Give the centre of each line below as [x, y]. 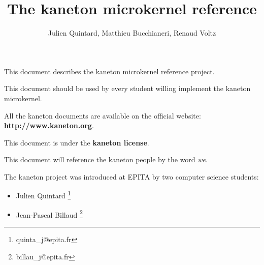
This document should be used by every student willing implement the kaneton [127, 88]
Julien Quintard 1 [43, 195]
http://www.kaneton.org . [49, 125]
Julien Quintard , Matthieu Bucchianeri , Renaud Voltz [132, 33]
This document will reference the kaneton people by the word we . [106, 159]
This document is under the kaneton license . [77, 142]
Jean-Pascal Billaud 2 [49, 214]
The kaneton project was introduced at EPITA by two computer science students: [131, 176]
